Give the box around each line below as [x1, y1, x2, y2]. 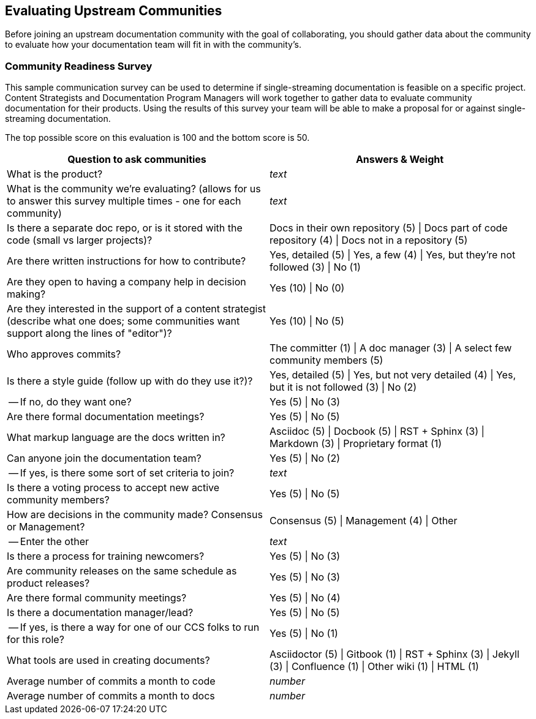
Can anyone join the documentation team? [7, 452, 202, 465]
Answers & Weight [355, 153, 444, 166]
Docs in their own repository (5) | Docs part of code [270, 222, 508, 235]
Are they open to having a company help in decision [7, 276, 246, 288]
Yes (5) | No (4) [270, 592, 341, 604]
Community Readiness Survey [5, 59, 153, 72]
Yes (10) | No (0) [270, 282, 345, 295]
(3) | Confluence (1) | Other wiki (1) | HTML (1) [270, 660, 479, 673]
